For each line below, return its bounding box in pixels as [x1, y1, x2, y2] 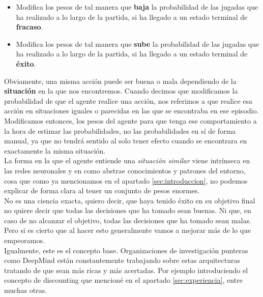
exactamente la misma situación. [4, 145, 106, 156]
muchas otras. [4, 285, 47, 295]
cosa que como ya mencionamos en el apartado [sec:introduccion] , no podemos [4, 175, 248, 186]
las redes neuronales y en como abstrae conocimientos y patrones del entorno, [4, 165, 246, 175]
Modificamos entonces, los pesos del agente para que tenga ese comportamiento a [4, 115, 257, 126]
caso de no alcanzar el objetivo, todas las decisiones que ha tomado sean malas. [4, 215, 251, 225]
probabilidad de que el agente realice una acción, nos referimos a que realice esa [4, 95, 253, 106]
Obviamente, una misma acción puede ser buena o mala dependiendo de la [4, 75, 237, 86]
